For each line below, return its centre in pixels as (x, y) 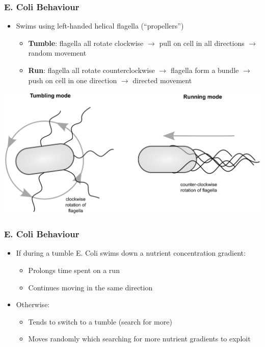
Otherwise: (33, 304)
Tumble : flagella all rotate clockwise (86, 43)
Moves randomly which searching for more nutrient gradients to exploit (139, 339)
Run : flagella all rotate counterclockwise (91, 70)
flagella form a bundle (205, 70)
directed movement (162, 80)
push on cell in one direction (73, 80)
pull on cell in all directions (202, 43)
